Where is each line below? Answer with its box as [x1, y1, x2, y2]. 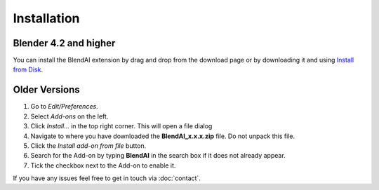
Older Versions [13, 84, 80, 96]
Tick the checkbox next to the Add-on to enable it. [30, 161, 176, 170]
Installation [13, 11, 80, 26]
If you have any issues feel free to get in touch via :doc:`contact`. [13, 174, 201, 182]
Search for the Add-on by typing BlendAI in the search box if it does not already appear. [30, 151, 286, 160]
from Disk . [13, 65, 44, 74]
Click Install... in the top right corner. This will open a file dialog [30, 122, 213, 130]
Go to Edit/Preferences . [30, 102, 98, 111]
